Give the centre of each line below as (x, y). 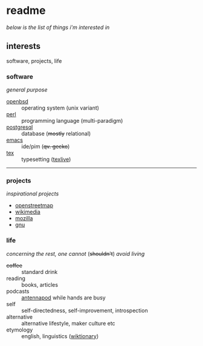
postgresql (20, 127)
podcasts (18, 291)
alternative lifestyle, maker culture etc (69, 323)
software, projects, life (34, 60)
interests (24, 46)
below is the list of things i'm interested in (58, 27)
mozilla (24, 218)
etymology (20, 330)
